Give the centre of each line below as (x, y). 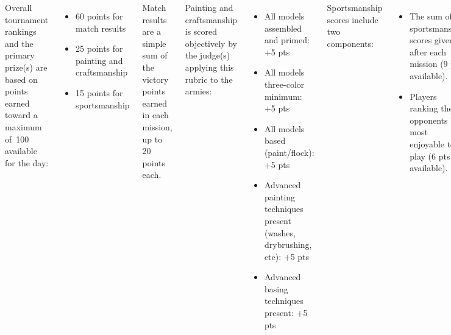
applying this (209, 67)
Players (423, 96)
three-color (284, 84)
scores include (353, 19)
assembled (283, 28)
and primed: (287, 40)
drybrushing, (288, 245)
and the (19, 43)
